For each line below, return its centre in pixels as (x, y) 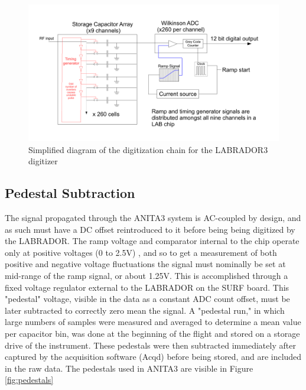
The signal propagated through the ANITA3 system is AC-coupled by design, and (153, 218)
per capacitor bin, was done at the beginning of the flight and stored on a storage (152, 333)
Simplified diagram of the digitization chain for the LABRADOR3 (148, 149)
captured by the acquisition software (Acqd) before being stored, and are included (153, 357)
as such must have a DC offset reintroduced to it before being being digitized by (150, 229)
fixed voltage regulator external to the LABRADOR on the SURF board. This (147, 287)
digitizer (43, 161)
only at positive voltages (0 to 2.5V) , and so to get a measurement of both (141, 252)
